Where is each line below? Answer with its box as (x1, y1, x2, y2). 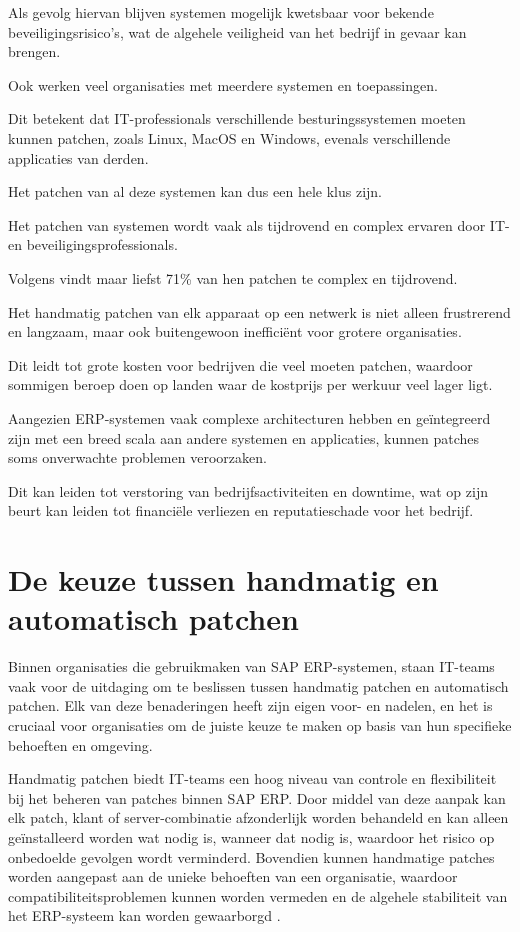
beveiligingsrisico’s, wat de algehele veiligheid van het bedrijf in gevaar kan (8, 21, 467, 42)
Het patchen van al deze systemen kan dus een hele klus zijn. (8, 181, 382, 202)
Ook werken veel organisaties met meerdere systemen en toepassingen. (8, 74, 438, 95)
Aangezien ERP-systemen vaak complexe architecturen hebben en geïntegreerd (8, 407, 491, 428)
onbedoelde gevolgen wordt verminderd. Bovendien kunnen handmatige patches (8, 846, 495, 867)
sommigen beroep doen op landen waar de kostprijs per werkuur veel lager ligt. (8, 374, 493, 395)
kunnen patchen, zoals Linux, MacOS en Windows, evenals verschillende (8, 127, 451, 148)
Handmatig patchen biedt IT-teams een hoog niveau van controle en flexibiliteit (8, 768, 497, 789)
